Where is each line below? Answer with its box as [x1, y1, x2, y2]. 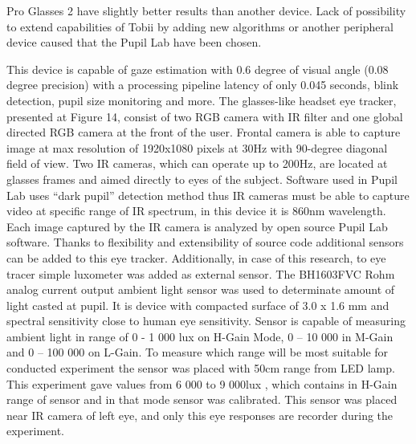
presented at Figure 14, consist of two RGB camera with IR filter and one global [6, 108, 403, 124]
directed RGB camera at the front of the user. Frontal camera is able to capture [6, 124, 401, 141]
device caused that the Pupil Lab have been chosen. [6, 34, 262, 51]
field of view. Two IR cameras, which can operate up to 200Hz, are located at [6, 155, 388, 172]
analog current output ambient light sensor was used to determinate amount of [6, 281, 395, 298]
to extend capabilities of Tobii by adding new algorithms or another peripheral [6, 18, 394, 35]
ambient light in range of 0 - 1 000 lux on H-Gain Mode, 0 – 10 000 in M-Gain [6, 328, 394, 344]
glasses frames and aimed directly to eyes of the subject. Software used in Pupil [6, 170, 398, 187]
